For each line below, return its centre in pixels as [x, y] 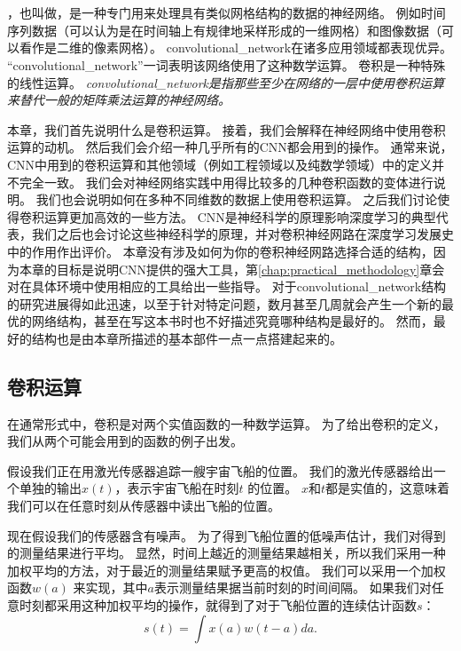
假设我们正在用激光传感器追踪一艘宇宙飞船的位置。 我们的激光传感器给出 [220, 470]
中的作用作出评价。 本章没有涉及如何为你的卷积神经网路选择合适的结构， [220, 251]
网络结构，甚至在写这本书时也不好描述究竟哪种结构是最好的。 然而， [232, 321]
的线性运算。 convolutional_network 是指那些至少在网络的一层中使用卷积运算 [226, 82]
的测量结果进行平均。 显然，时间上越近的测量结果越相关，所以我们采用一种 [227, 553]
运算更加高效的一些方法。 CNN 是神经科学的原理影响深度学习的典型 [240, 216]
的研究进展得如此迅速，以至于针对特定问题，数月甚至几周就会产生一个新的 [224, 303]
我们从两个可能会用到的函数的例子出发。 [125, 441]
